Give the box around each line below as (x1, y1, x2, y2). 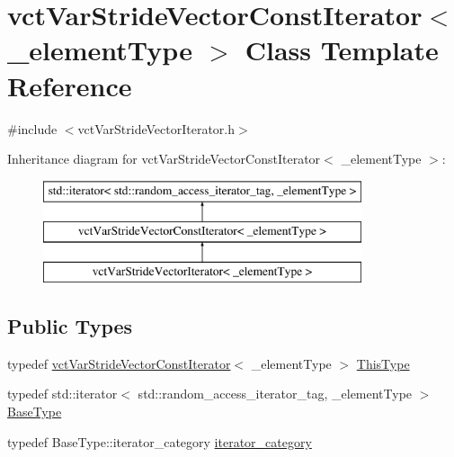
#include (7, 119, 58, 138)
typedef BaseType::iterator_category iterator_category (7, 432, 312, 451)
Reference (7, 67, 132, 103)
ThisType (356, 354, 410, 372)
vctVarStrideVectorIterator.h (77, 119, 236, 138)
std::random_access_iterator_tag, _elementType (138, 384, 413, 403)
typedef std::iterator (7, 384, 118, 403)
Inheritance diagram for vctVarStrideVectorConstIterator (7, 149, 321, 168)
